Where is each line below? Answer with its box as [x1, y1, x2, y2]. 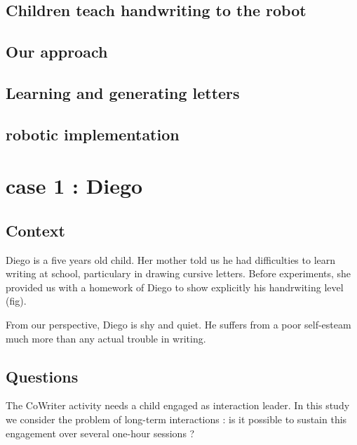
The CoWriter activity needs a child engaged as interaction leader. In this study [6, 398, 350, 413]
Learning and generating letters [6, 81, 240, 103]
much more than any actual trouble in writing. [6, 331, 206, 345]
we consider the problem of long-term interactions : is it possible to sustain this [6, 412, 347, 427]
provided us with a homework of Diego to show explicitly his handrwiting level [6, 279, 344, 294]
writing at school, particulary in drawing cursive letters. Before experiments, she [6, 266, 351, 281]
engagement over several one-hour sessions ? [6, 425, 195, 440]
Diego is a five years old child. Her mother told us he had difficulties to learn [6, 252, 336, 267]
